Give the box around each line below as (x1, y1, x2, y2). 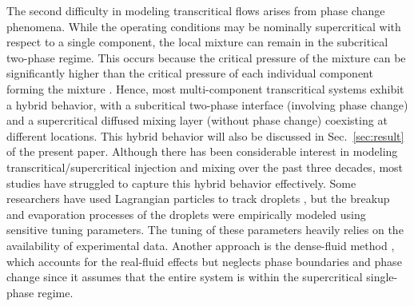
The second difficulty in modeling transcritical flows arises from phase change (6, 2, 385, 18)
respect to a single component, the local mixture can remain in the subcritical (6, 34, 388, 50)
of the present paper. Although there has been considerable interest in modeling (6, 143, 398, 160)
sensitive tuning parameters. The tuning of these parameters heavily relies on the (6, 221, 404, 238)
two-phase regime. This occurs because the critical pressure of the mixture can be (6, 49, 406, 66)
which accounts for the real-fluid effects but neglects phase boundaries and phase (6, 252, 402, 269)
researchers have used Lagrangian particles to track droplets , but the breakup (6, 190, 390, 207)
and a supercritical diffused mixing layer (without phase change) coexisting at (6, 112, 388, 129)
